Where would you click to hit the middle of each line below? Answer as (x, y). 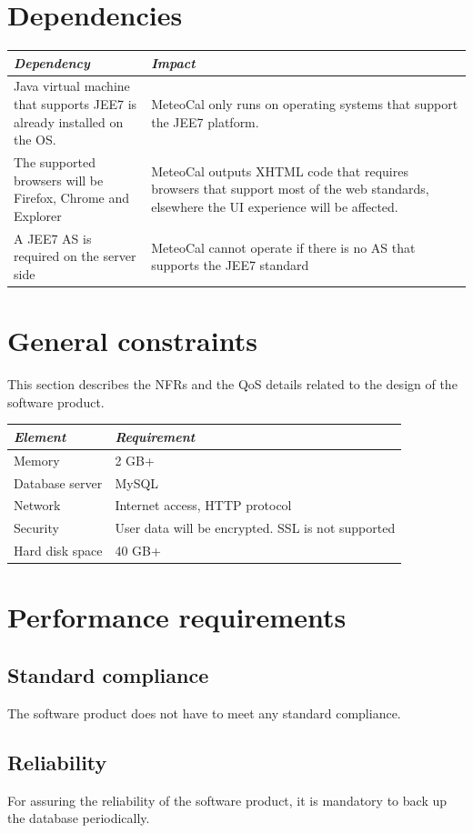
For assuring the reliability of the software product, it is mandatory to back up (227, 800)
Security (36, 528)
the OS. (35, 140)
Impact (173, 62)
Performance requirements (177, 617)
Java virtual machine (72, 86)
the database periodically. (79, 818)
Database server (58, 482)
